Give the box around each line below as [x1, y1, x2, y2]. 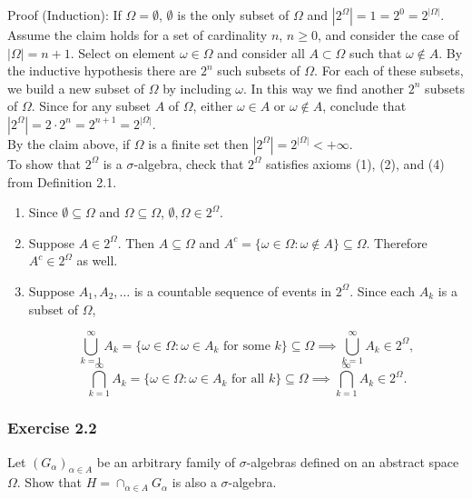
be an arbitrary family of [96, 452, 235, 471]
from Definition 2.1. [7, 172, 117, 191]
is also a [172, 473, 217, 492]
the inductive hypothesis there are [7, 61, 197, 80]
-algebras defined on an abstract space [246, 452, 459, 471]
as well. [76, 251, 118, 270]
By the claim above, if [7, 134, 131, 153]
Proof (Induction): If [7, 5, 122, 24]
